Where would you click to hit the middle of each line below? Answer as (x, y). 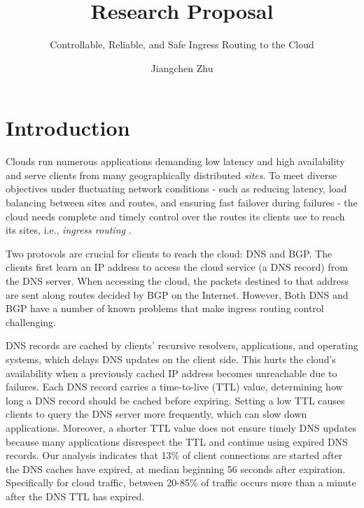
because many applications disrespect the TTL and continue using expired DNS (177, 441)
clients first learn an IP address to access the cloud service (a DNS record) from (177, 267)
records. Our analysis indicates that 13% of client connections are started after (174, 455)
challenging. (31, 322)
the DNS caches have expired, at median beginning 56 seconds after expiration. (176, 468)
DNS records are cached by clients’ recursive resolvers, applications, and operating (182, 345)
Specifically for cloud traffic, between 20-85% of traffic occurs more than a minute (181, 482)
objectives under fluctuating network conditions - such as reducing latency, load (176, 189)
